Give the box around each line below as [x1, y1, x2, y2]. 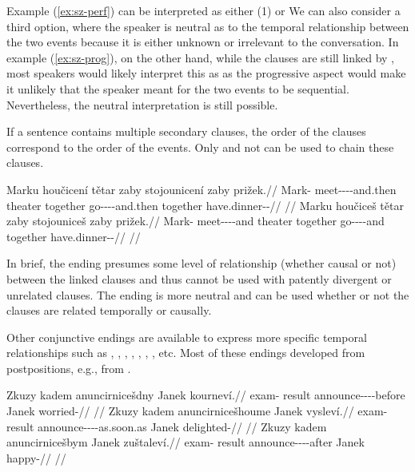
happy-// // [6, 449, 66, 466]
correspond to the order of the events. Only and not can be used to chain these [6, 138, 394, 155]
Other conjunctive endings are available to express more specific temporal [6, 328, 367, 345]
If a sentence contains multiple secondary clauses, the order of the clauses [6, 123, 366, 140]
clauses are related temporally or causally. [6, 302, 212, 319]
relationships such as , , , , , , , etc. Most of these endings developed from [6, 344, 365, 361]
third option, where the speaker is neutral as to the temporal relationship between [6, 18, 409, 34]
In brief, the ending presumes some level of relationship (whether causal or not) [6, 255, 397, 272]
